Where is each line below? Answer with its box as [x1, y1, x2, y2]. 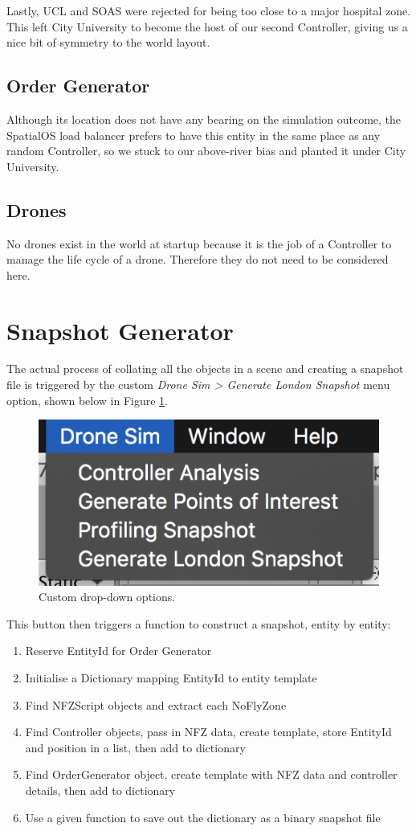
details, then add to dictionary [25, 781, 176, 798]
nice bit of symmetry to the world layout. [6, 34, 210, 51]
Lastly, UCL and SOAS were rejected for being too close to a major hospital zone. [6, 2, 411, 18]
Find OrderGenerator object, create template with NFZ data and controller [25, 766, 398, 783]
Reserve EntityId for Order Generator [25, 642, 212, 659]
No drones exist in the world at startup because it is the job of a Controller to [6, 235, 392, 252]
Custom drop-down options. [39, 588, 176, 605]
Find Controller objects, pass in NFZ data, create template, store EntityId [25, 723, 392, 740]
